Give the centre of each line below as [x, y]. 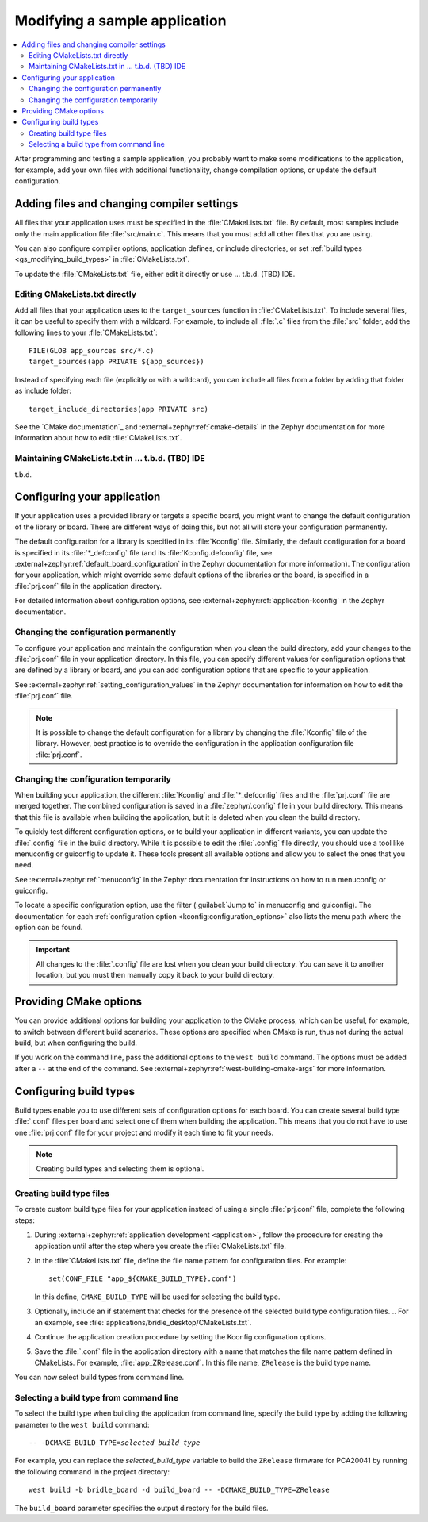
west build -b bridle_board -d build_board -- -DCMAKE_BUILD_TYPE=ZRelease [179, 1490]
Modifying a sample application [120, 21]
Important [53, 949]
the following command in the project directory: [92, 1471]
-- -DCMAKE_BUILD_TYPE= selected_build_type [115, 1443]
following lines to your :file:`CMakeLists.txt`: [86, 332]
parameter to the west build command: [82, 1424]
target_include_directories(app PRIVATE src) [119, 409]
